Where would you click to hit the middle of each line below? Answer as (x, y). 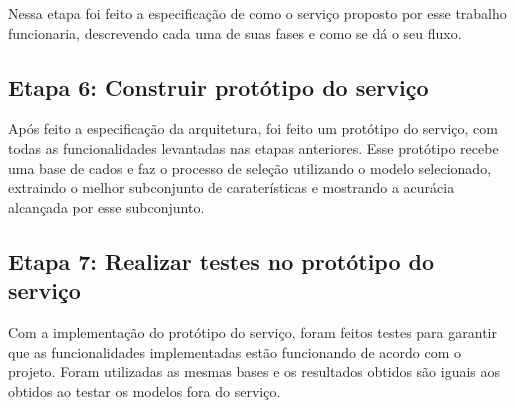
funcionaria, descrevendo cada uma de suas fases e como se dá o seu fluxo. (235, 32)
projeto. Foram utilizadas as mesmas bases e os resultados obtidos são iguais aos (254, 371)
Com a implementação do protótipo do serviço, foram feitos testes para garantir (252, 331)
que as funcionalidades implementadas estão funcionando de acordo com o (235, 351)
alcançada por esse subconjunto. (106, 206)
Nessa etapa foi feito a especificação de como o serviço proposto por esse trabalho (257, 13)
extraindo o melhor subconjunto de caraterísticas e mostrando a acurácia (231, 187)
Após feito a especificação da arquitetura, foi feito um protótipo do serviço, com (253, 128)
